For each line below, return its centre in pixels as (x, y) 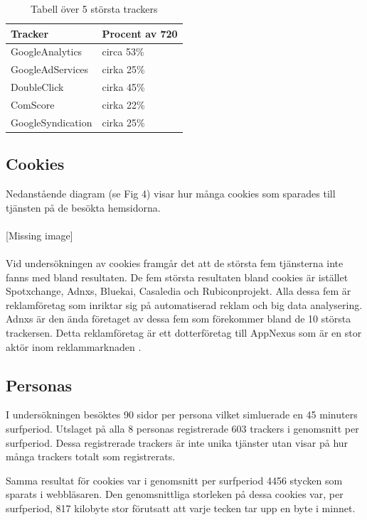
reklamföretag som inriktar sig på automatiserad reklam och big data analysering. (184, 304)
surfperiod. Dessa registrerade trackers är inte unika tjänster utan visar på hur (177, 442)
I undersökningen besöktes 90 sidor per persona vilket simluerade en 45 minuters (182, 415)
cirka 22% (123, 104)
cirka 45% (123, 87)
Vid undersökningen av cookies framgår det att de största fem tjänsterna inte (175, 263)
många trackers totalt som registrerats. (91, 456)
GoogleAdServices (50, 69)
